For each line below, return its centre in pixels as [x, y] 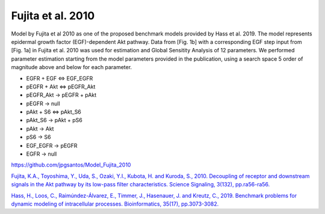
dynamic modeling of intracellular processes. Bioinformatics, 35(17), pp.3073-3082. [115, 204]
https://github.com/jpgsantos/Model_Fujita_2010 [71, 165]
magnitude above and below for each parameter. [72, 67]
